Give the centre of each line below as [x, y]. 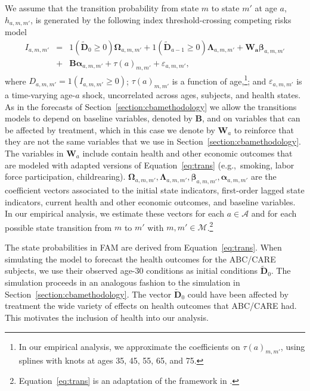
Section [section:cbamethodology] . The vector [88, 294]
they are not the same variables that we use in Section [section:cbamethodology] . [153, 141]
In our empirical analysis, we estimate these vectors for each [114, 213]
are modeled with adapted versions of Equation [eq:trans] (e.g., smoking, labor [150, 165]
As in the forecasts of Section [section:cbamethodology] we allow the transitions [151, 106]
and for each [274, 213]
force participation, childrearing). [65, 176]
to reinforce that [264, 129]
